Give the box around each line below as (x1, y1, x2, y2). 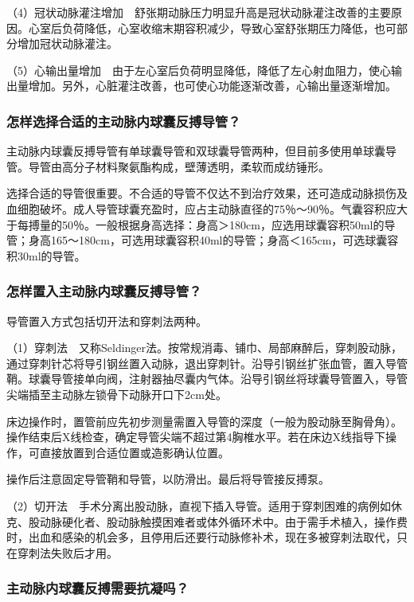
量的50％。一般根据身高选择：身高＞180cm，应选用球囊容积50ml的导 (39, 216, 396, 233)
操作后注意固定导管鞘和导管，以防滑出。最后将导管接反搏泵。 (6, 471, 330, 487)
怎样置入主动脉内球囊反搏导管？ (6, 281, 202, 301)
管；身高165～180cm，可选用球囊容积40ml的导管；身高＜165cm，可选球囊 (6, 232, 388, 248)
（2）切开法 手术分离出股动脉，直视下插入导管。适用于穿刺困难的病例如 (6, 497, 391, 514)
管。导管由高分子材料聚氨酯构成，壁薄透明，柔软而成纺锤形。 (6, 158, 330, 174)
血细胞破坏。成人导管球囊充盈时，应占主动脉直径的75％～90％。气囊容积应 (6, 200, 396, 217)
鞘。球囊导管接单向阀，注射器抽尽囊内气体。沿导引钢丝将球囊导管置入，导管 (6, 370, 408, 387)
